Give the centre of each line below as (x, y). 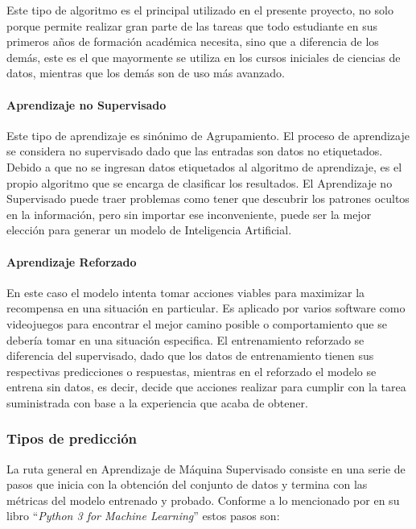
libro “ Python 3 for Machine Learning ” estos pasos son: (143, 516)
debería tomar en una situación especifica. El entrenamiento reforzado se (185, 339)
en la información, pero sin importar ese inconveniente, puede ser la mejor (189, 214)
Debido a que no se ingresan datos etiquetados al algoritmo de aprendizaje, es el (204, 166)
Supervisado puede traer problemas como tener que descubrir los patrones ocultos (208, 198)
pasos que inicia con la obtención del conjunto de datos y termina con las (187, 484)
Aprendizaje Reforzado (72, 261)
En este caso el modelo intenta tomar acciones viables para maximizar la (186, 292)
